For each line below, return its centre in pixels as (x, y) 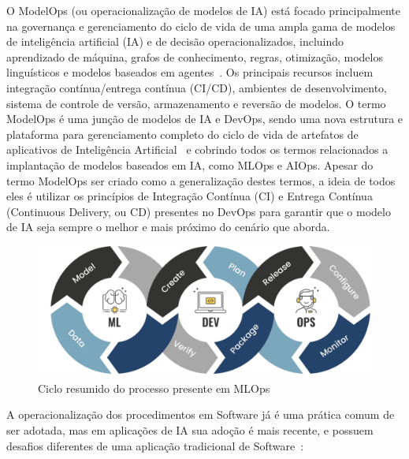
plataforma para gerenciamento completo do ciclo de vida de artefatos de (182, 134)
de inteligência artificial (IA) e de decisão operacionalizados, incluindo (175, 41)
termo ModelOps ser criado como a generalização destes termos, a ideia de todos (201, 180)
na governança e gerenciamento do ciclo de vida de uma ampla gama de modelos (201, 26)
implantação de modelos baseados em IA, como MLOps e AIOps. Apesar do (190, 164)
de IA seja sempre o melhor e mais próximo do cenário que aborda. (168, 227)
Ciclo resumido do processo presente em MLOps (154, 388)
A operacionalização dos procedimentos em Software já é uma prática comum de (201, 414)
